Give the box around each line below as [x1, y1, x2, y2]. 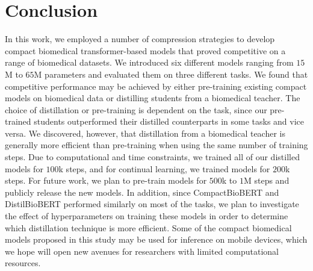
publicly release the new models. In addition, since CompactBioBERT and [5, 185, 279, 198]
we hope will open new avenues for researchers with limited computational [5, 245, 279, 257]
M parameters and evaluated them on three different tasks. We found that [34, 67, 308, 80]
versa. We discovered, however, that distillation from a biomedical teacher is [5, 126, 285, 139]
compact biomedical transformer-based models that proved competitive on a [5, 44, 286, 57]
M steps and [243, 174, 290, 187]
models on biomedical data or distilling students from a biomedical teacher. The [5, 92, 300, 104]
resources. [5, 257, 41, 269]
